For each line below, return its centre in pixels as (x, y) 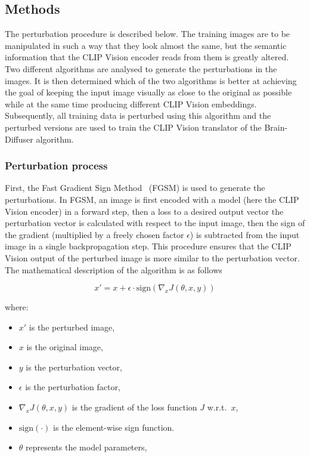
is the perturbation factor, (73, 387)
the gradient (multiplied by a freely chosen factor (94, 234)
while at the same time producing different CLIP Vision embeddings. (131, 104)
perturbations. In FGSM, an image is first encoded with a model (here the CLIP (152, 199)
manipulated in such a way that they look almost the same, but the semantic (146, 45)
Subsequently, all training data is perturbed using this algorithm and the (138, 115)
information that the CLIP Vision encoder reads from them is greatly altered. (147, 57)
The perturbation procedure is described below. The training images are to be (148, 34)
